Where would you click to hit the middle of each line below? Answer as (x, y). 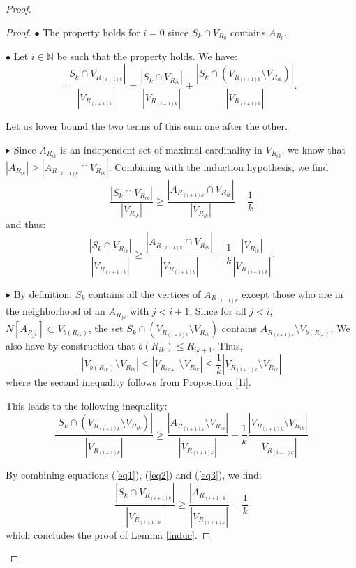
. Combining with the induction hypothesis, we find (218, 166)
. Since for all (218, 311)
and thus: (26, 224)
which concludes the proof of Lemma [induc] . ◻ (108, 534)
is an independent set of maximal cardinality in (161, 149)
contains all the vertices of (144, 293)
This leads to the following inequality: (87, 405)
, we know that (313, 149)
